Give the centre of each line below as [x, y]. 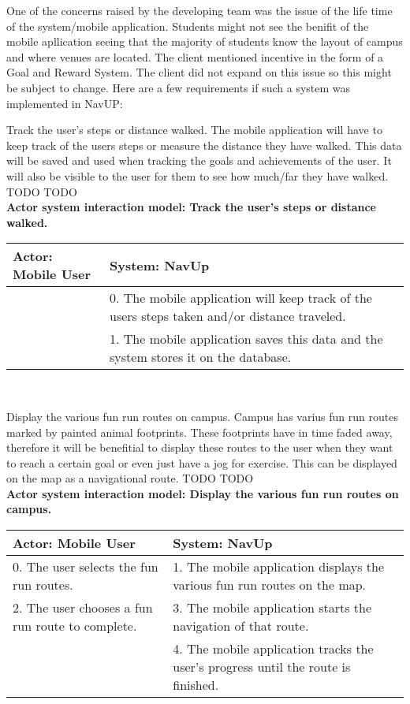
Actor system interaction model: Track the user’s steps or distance [191, 207]
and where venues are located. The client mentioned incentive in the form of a [195, 56]
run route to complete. [75, 626]
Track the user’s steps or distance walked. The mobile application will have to [194, 130]
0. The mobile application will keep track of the [241, 298]
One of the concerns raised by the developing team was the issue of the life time [199, 10]
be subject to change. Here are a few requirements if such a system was [179, 87]
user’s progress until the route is [262, 667]
